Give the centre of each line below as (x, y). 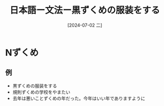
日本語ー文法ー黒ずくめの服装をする (85, 10)
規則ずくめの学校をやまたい (41, 92)
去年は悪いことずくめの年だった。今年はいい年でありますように (79, 98)
